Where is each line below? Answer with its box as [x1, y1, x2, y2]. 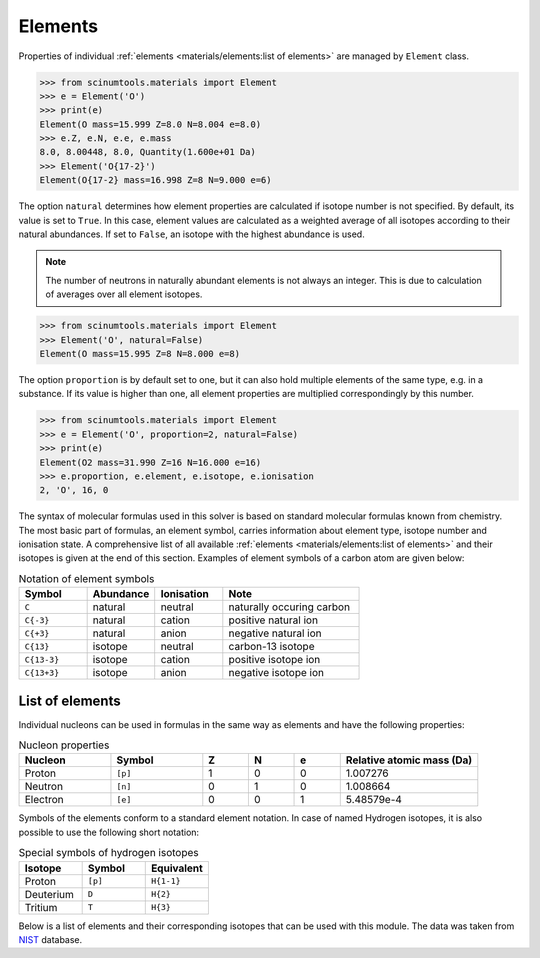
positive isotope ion [228, 653, 321, 667]
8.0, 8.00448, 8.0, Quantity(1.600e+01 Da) [39, 146, 257, 158]
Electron [24, 793, 64, 807]
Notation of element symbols [18, 572, 155, 586]
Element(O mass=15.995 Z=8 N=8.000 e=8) [39, 348, 240, 359]
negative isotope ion [228, 666, 325, 680]
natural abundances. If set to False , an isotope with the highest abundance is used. [18, 228, 365, 240]
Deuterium [24, 887, 75, 901]
